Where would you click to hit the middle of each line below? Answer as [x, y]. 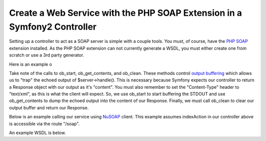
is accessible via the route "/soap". [44, 124]
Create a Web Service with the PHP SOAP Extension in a [126, 13]
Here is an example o [31, 64]
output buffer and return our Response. [49, 107]
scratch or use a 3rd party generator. [47, 55]
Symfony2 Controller [53, 27]
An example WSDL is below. [37, 133]
